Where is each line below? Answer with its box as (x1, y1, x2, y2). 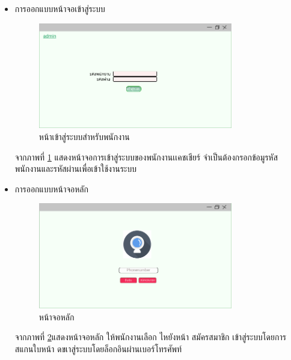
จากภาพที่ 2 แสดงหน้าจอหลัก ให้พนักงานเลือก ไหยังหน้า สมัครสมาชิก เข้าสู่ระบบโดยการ (14, 331, 286, 343)
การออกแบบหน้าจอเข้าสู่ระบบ (14, 2, 105, 14)
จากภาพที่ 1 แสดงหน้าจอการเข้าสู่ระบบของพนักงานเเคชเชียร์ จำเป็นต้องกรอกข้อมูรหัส (14, 150, 278, 163)
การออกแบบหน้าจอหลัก (14, 182, 88, 195)
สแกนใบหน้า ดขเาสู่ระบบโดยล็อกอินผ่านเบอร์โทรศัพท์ (14, 342, 182, 355)
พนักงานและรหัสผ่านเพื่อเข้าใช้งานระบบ (14, 162, 136, 175)
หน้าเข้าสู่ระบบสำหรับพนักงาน (38, 130, 130, 143)
